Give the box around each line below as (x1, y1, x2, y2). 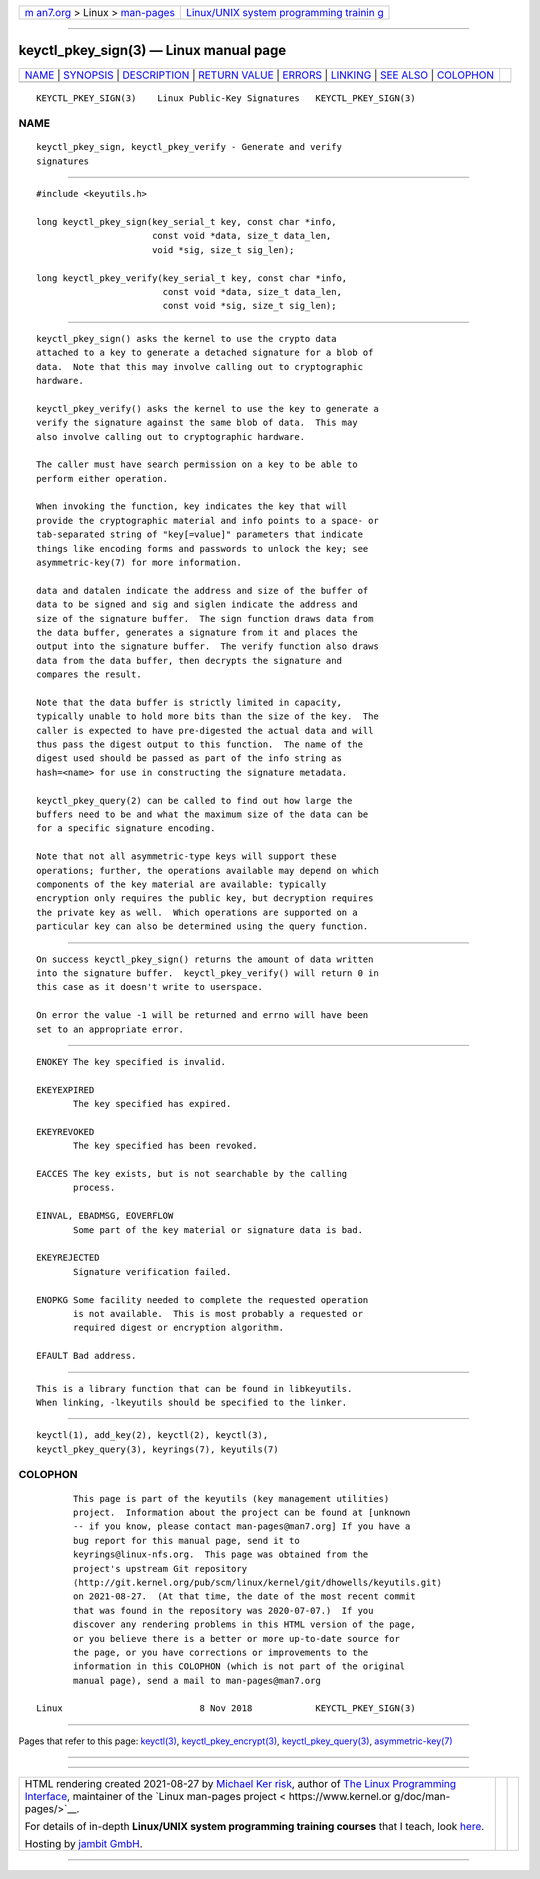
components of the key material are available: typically (36, 879, 327, 890)
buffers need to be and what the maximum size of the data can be (36, 809, 369, 820)
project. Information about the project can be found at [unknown (73, 1507, 411, 1519)
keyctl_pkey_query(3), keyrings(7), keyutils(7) (36, 1443, 279, 1455)
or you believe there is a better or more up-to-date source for (73, 1633, 400, 1644)
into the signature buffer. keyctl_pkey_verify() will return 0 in (36, 967, 379, 979)
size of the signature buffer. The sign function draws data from (36, 613, 374, 624)
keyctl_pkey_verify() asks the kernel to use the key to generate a (36, 403, 379, 414)
